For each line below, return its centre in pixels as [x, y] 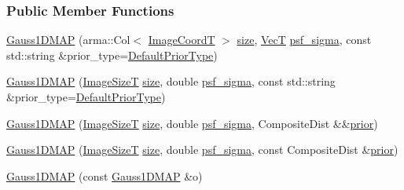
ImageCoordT [182, 40]
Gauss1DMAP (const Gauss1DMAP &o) [105, 175]
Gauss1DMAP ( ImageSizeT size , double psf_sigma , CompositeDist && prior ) [192, 123]
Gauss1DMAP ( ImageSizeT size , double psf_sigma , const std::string [171, 81]
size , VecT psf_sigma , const [304, 40]
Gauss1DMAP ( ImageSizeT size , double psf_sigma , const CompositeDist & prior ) [202, 150]
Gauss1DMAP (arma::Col [68, 40]
